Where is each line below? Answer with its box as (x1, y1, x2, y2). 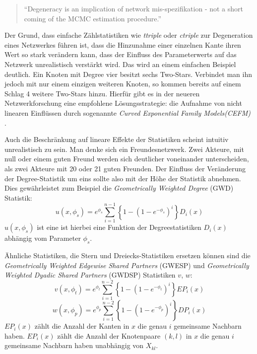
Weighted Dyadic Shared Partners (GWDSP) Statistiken (4, 270, 176, 280)
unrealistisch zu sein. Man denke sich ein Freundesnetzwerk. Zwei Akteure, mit (4, 143, 244, 154)
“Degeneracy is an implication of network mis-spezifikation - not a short (24, 3, 244, 13)
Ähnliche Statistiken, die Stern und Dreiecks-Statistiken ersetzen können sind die (4, 250, 251, 261)
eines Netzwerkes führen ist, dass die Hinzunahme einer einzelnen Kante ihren (4, 39, 241, 50)
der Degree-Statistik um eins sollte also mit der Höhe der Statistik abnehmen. (4, 173, 241, 183)
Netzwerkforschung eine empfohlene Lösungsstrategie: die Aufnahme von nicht (4, 98, 242, 108)
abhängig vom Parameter (4, 233, 81, 243)
